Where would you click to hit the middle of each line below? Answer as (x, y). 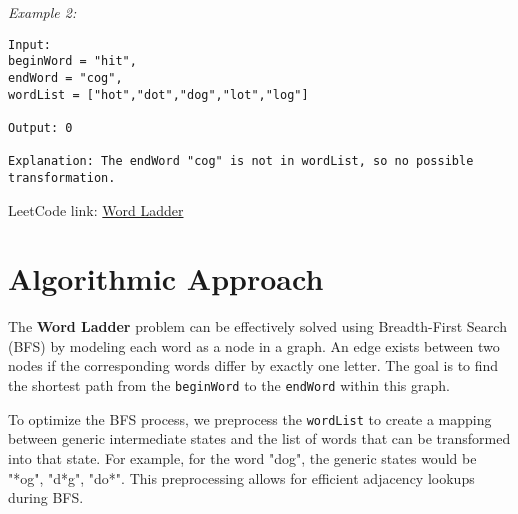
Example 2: (42, 12)
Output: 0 (40, 127)
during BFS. (46, 497)
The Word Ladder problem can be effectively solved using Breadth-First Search (257, 326)
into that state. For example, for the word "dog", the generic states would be (242, 457)
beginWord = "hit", (72, 61)
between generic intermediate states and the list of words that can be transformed (259, 438)
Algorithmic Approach (166, 278)
